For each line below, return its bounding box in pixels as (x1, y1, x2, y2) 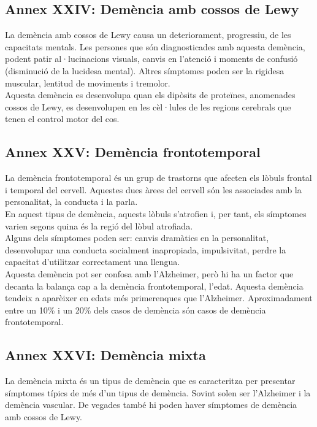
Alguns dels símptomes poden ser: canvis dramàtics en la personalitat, (5, 231, 269, 244)
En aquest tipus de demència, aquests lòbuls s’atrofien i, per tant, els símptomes (5, 207, 307, 220)
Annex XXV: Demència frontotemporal (5, 142, 261, 161)
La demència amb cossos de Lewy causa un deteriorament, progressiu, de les (5, 28, 291, 41)
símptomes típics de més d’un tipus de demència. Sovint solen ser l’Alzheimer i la (5, 386, 311, 399)
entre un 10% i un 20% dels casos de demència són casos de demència (5, 303, 266, 316)
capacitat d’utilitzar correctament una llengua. (5, 255, 180, 268)
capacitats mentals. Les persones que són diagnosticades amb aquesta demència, (5, 40, 305, 53)
